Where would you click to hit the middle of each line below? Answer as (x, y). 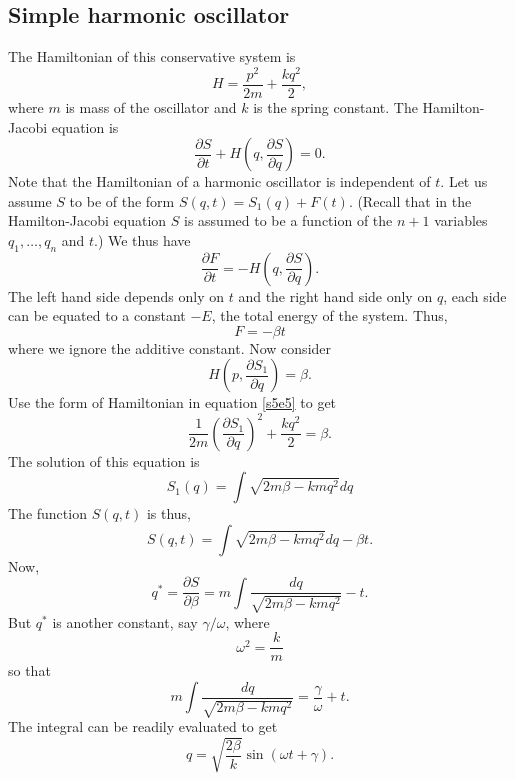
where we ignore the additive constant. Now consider (170, 347)
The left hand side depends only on (116, 295)
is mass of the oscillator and (151, 106)
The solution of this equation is (104, 460)
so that (29, 670)
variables (461, 220)
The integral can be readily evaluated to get (143, 726)
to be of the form (122, 200)
